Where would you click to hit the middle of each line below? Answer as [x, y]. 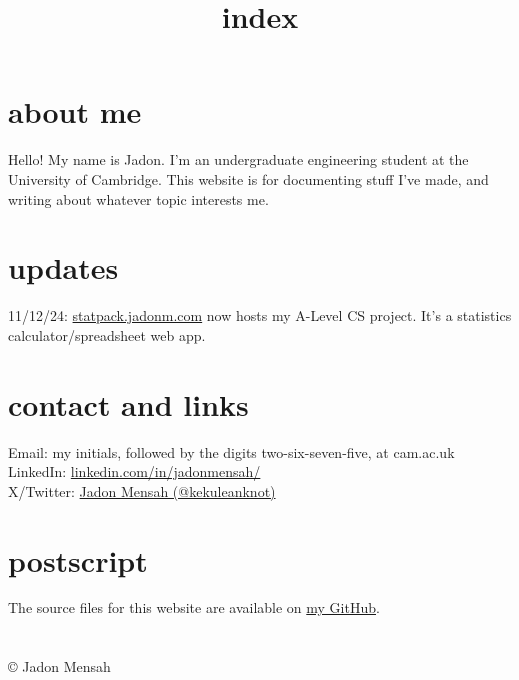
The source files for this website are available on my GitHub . [194, 607]
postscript [78, 559]
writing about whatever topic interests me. [138, 198]
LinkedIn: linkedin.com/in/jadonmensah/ [134, 471]
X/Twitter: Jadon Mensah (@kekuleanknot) [142, 490]
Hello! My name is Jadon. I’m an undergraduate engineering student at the [238, 159]
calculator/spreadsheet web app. [107, 334]
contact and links [128, 403]
